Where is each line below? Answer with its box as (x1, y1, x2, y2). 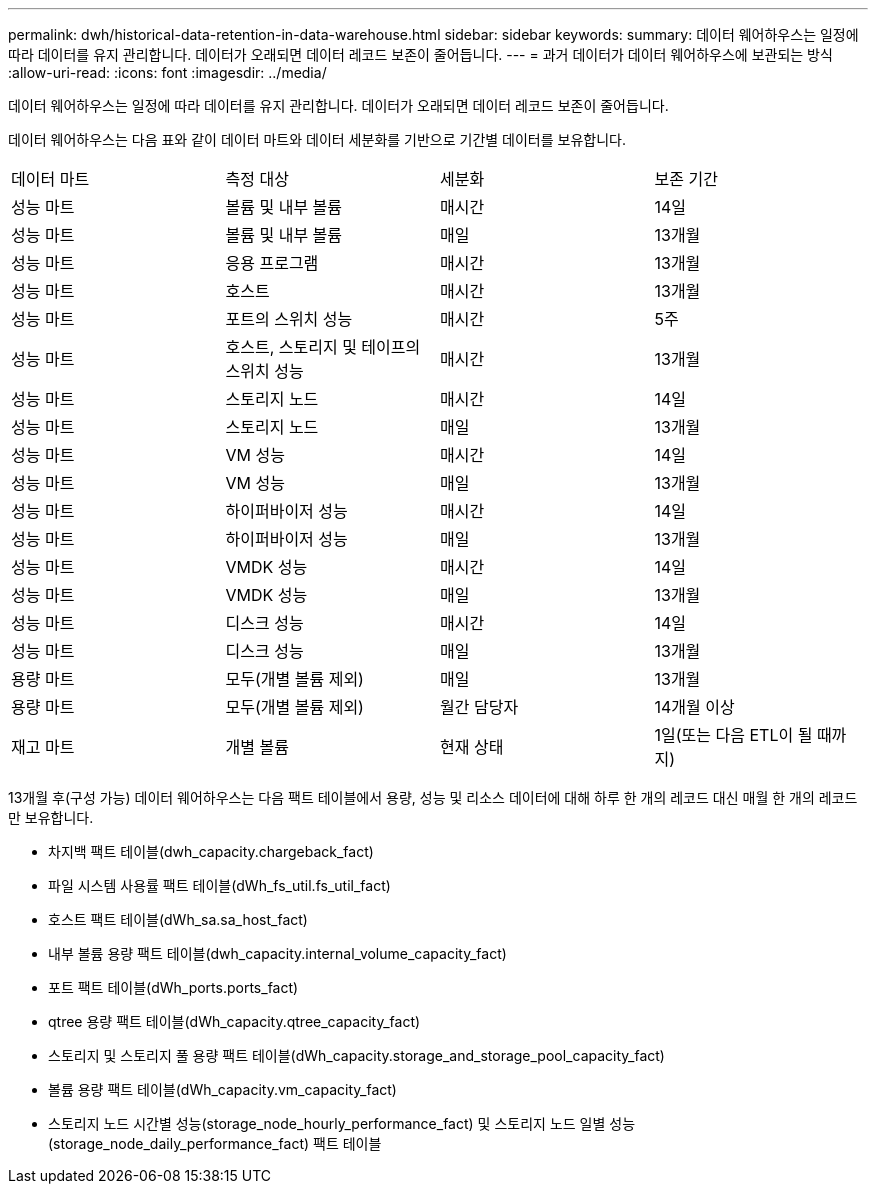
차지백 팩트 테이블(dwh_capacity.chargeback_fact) (48, 843, 374, 860)
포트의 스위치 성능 (225, 309, 353, 329)
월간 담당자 (440, 697, 519, 717)
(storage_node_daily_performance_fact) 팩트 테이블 (48, 1135, 382, 1152)
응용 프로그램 (225, 253, 319, 273)
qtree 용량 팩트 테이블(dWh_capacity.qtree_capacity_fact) (48, 1013, 421, 1030)
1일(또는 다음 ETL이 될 (654, 725, 813, 745)
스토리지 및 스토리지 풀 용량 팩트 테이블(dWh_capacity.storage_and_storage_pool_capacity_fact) (48, 1047, 665, 1064)
